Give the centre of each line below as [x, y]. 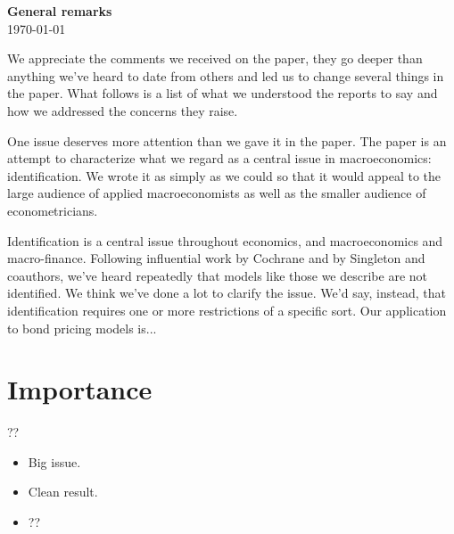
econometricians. [53, 210]
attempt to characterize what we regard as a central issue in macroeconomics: [219, 158]
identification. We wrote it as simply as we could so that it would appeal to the [224, 175]
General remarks [60, 11]
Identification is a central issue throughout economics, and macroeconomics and [225, 240]
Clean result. [63, 492]
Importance [80, 389]
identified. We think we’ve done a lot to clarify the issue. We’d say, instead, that [227, 293]
